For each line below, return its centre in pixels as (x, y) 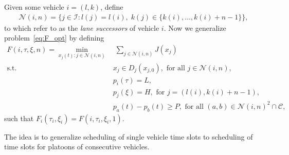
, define (112, 7)
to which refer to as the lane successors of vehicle (82, 27)
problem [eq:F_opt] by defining (54, 38)
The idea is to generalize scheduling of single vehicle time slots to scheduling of (129, 136)
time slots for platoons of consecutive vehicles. (77, 147)
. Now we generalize (195, 27)
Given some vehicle (34, 7)
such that (19, 118)
